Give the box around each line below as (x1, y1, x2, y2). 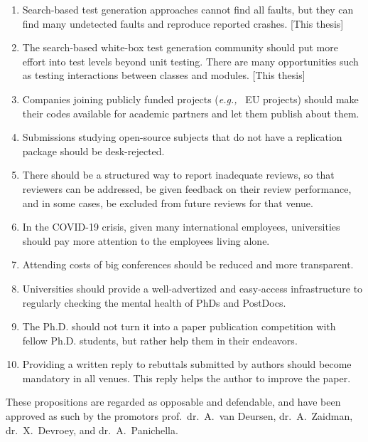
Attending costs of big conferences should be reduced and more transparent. (22, 257, 354, 272)
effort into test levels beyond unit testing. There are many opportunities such (22, 53, 359, 68)
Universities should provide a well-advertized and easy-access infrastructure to (22, 280, 363, 295)
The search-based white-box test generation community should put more (22, 40, 338, 55)
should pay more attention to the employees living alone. (22, 233, 270, 248)
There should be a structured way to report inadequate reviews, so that (22, 167, 335, 182)
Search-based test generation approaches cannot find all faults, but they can (22, 2, 354, 16)
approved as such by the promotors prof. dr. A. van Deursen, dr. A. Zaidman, (6, 409, 353, 423)
